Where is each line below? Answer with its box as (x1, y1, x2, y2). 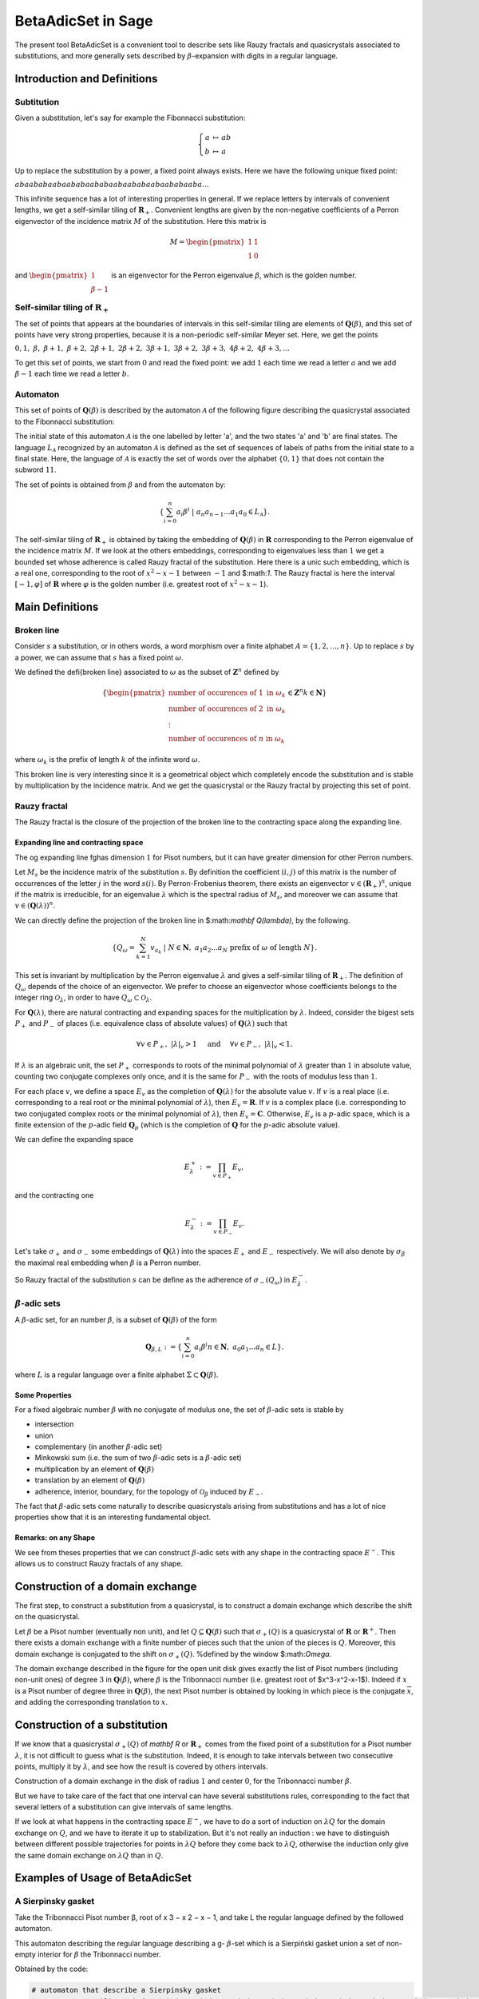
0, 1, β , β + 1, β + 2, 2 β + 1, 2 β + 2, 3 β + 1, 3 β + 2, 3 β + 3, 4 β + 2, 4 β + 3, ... (14, 344, 291, 353)
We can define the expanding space (14, 1135, 134, 1144)
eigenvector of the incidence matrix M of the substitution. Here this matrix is (14, 216, 267, 225)
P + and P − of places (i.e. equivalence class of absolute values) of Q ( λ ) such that (14, 1019, 287, 1030)
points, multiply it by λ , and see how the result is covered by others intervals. (14, 1762, 268, 1771)
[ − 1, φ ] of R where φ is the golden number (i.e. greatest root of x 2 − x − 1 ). (14, 578, 269, 589)
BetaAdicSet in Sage (14, 12, 153, 30)
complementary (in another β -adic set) (34, 1442, 163, 1451)
